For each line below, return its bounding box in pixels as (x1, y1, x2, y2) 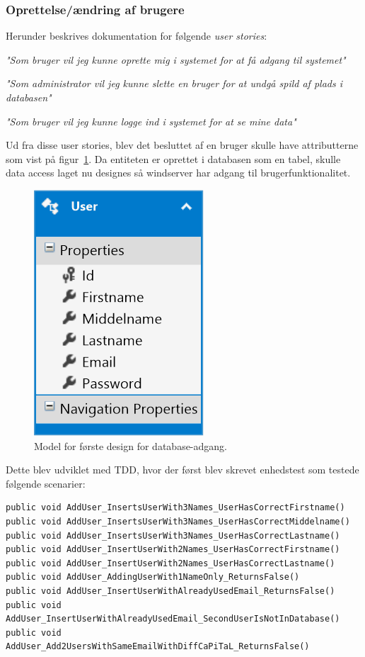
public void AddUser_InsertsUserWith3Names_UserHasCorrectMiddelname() (6, 516, 350, 527)
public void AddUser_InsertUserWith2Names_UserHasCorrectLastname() (6, 558, 335, 568)
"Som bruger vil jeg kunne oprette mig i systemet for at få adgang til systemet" (6, 52, 346, 67)
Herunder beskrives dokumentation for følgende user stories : (6, 28, 267, 43)
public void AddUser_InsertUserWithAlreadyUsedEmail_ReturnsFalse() (6, 585, 335, 596)
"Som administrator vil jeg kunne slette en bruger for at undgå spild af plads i (6, 76, 343, 91)
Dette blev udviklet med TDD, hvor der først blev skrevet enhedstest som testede (6, 462, 359, 477)
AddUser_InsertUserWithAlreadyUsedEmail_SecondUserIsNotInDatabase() (6, 614, 340, 624)
